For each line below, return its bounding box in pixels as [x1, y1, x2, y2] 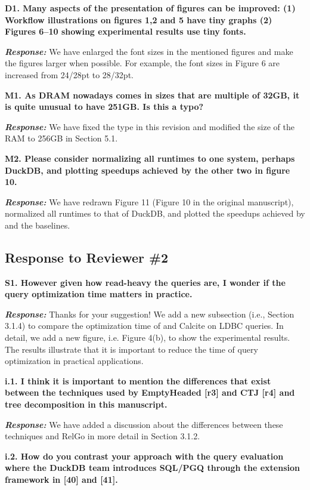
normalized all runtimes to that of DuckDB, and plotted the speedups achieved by [5, 207, 305, 220]
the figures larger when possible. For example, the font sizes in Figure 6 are [5, 57, 280, 69]
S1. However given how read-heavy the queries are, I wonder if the [5, 276, 286, 288]
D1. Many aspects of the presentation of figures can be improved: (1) [5, 2, 296, 14]
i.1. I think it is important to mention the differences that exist [5, 374, 271, 387]
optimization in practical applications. [5, 355, 144, 367]
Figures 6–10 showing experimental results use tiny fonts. [5, 25, 246, 38]
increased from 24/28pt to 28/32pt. [5, 68, 134, 81]
